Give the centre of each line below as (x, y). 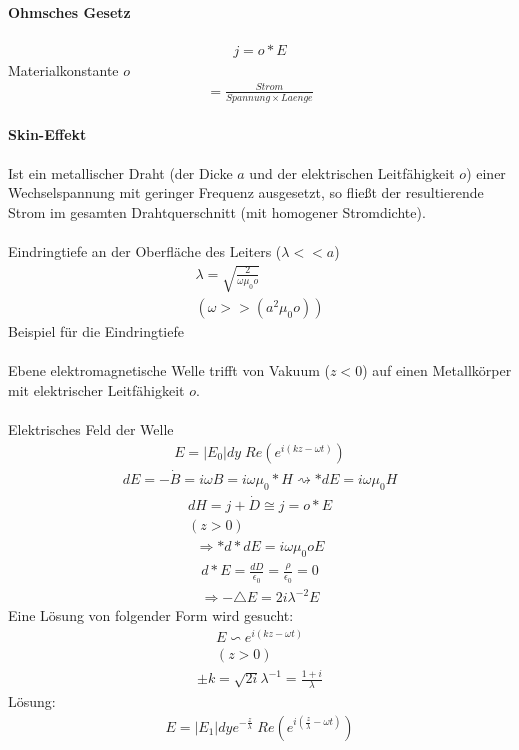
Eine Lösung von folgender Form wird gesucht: (151, 615)
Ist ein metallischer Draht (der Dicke (120, 172)
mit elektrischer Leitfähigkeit (96, 389)
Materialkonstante (63, 69)
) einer (486, 172)
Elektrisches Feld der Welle (91, 429)
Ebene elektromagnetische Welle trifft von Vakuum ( (169, 370)
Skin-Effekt (47, 134)
